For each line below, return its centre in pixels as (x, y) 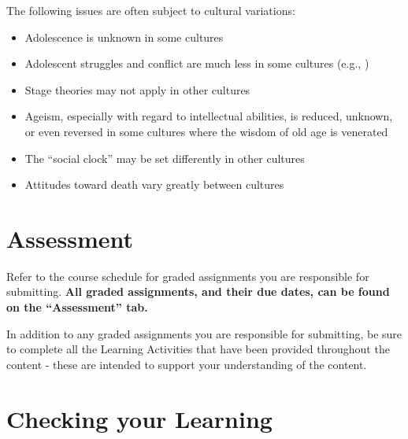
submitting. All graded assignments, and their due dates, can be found (198, 291)
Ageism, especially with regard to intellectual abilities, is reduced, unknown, (209, 116)
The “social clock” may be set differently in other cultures (165, 158)
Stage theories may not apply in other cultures (137, 89)
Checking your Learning (139, 418)
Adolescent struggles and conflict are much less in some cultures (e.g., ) (197, 63)
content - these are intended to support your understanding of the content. (187, 364)
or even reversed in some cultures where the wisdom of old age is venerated (206, 131)
